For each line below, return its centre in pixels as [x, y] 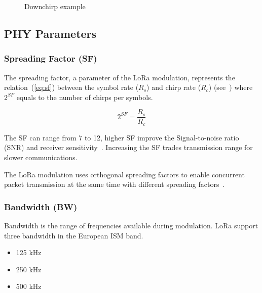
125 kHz [29, 252]
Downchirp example [55, 6]
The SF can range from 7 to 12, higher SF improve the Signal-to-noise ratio [122, 137]
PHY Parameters [50, 33]
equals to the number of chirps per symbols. [85, 97]
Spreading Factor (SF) [51, 58]
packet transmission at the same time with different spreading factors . [115, 184]
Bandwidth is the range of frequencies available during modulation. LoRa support [131, 226]
